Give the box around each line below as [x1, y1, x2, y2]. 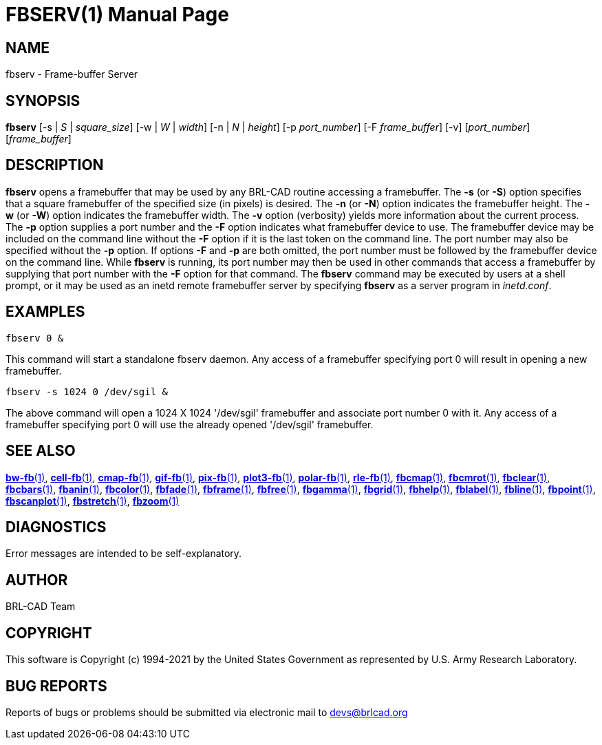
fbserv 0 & [6, 332, 64, 344]
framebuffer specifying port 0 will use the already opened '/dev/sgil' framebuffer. [6, 418, 374, 430]
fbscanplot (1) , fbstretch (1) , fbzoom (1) [6, 494, 180, 507]
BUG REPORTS [6, 677, 107, 695]
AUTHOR [6, 571, 68, 589]
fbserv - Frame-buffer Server [6, 68, 138, 81]
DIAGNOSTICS [6, 518, 107, 536]
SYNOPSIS [6, 92, 80, 109]
